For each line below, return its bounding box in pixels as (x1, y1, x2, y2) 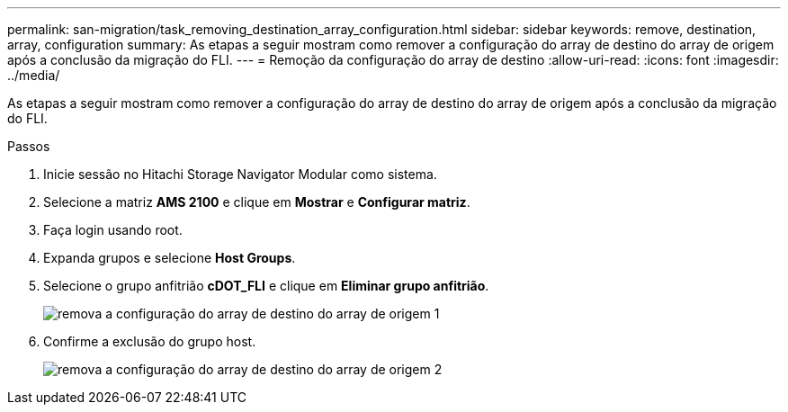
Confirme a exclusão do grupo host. (43, 334, 256, 349)
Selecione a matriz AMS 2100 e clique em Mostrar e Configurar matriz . (43, 194, 470, 210)
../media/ (7, 67, 60, 83)
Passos (7, 139, 50, 154)
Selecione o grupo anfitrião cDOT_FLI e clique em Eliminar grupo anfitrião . (43, 278, 489, 293)
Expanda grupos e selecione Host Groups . (43, 250, 296, 265)
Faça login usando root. (43, 222, 183, 237)
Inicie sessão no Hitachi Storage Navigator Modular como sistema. (43, 166, 437, 182)
